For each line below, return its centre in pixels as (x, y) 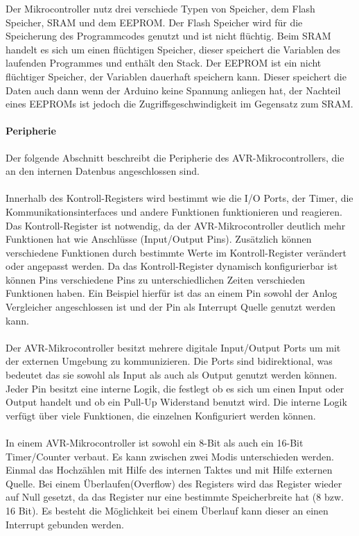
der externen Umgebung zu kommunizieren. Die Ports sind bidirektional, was (169, 361)
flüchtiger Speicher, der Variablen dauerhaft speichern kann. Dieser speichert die (176, 76)
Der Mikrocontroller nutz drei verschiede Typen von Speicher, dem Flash (160, 8)
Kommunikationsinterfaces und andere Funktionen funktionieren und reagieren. (174, 211)
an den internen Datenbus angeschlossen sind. (103, 171)
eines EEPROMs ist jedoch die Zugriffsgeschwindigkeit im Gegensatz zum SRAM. (179, 104)
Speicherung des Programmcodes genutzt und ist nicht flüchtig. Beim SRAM (168, 36)
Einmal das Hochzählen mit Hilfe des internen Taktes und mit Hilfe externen (169, 470)
